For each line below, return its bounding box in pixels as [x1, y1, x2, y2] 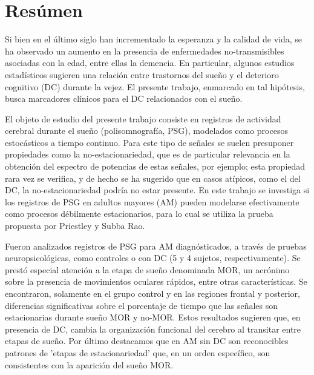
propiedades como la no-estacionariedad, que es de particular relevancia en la [5, 148, 290, 161]
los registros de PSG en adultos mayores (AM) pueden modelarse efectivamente [5, 195, 299, 208]
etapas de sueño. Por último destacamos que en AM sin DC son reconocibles [5, 334, 289, 347]
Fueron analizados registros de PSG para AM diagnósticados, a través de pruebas [5, 239, 307, 252]
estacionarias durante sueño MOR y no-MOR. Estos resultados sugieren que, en [5, 311, 301, 324]
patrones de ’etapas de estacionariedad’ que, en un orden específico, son [5, 346, 270, 359]
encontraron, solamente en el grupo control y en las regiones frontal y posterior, [5, 287, 300, 299]
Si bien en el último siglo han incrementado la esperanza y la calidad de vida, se [5, 33, 303, 45]
